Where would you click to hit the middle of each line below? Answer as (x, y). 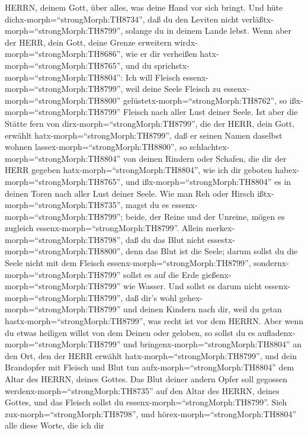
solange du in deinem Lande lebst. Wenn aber (209, 31)
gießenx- (216, 274)
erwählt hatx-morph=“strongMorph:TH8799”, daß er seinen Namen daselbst (144, 135)
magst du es (147, 205)
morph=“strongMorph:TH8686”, (64, 54)
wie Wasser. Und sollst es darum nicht (193, 286)
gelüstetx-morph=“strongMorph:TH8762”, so (205, 100)
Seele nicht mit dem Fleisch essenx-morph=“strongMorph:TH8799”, (128, 263)
